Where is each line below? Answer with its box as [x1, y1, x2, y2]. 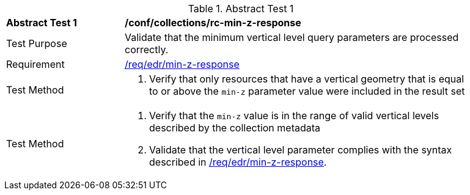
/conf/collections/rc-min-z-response [125, 17, 301, 29]
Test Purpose [6, 37, 67, 50]
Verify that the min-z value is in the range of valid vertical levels [149, 109, 439, 122]
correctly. [125, 43, 169, 56]
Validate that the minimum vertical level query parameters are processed [125, 31, 459, 43]
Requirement [6, 58, 65, 70]
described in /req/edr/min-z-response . [149, 156, 327, 168]
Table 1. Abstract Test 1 [188, 2, 294, 15]
